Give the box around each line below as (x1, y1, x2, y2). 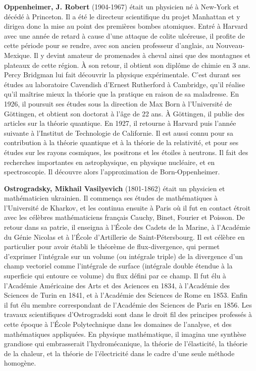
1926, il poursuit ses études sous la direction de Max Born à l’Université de (4, 98, 232, 108)
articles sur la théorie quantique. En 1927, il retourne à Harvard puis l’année (4, 118, 236, 128)
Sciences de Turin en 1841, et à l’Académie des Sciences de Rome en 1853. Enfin (4, 290, 248, 300)
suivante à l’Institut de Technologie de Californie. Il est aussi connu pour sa (4, 127, 233, 138)
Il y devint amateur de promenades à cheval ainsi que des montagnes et (34, 50, 251, 60)
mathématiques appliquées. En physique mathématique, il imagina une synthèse (4, 328, 247, 339)
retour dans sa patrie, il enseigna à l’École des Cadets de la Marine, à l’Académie (4, 222, 251, 232)
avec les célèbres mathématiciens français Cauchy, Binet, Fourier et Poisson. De (4, 212, 245, 222)
